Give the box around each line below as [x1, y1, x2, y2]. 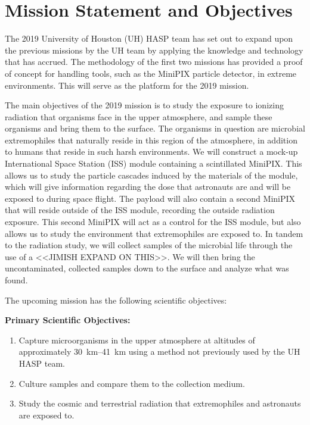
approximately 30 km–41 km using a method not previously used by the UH [18, 345, 300, 358]
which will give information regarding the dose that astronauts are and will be [5, 180, 291, 193]
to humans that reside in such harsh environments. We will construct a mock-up [5, 145, 298, 158]
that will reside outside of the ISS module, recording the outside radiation [5, 204, 275, 216]
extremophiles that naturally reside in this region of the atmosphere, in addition [5, 133, 297, 146]
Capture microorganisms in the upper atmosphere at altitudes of [18, 333, 255, 346]
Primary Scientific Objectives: [5, 314, 131, 326]
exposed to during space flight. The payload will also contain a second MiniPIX [5, 192, 296, 204]
